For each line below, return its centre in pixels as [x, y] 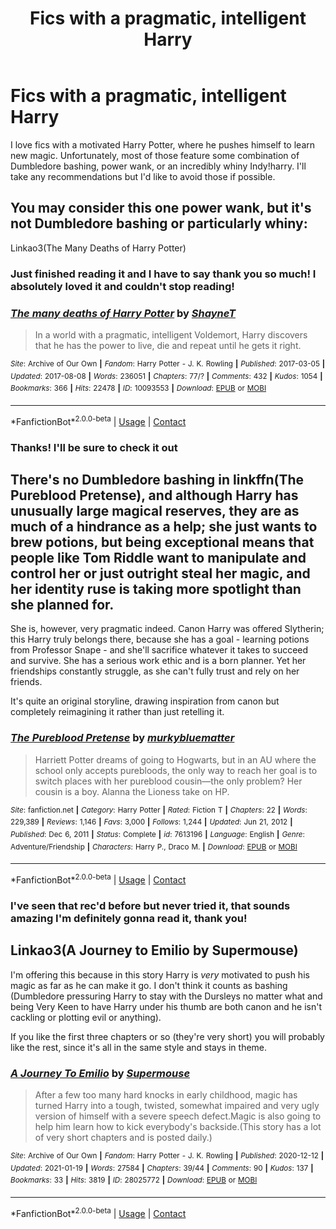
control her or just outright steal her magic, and [160, 573]
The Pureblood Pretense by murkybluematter [122, 738]
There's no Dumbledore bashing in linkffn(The [157, 479]
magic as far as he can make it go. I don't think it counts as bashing [149, 985]
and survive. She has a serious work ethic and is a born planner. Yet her [158, 661]
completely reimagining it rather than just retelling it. [117, 712]
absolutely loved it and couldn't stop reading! [122, 286]
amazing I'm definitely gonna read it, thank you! [129, 918]
